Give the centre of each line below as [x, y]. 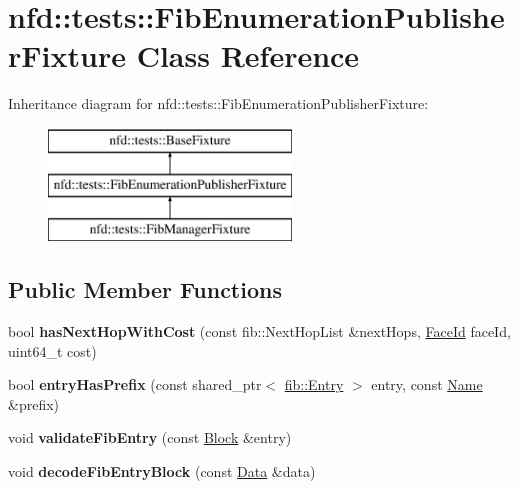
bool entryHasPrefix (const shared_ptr [135, 384]
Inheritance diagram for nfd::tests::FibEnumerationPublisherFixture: [218, 103]
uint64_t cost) [52, 350]
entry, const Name [427, 384]
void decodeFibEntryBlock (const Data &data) [162, 471]
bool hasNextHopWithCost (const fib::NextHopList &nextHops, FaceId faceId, [259, 331]
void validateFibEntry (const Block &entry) [150, 437]
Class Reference [248, 55]
